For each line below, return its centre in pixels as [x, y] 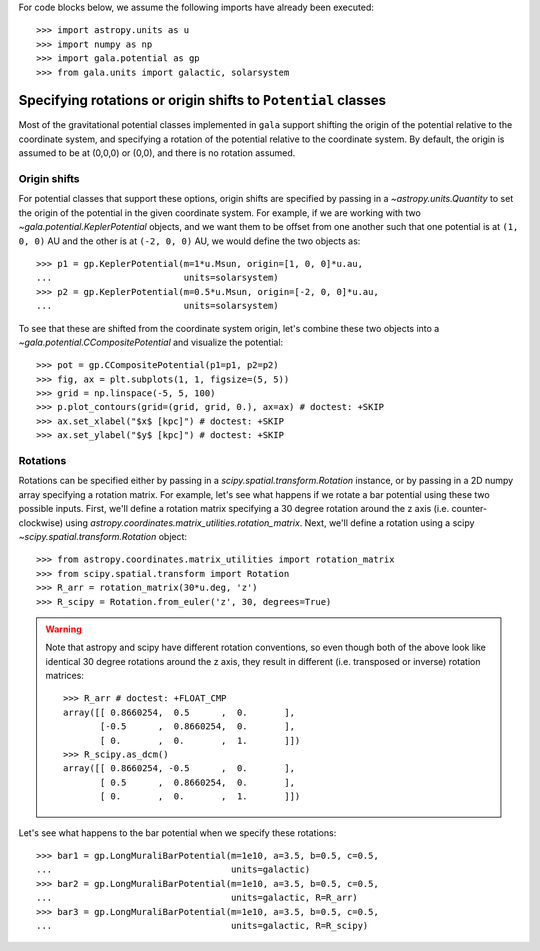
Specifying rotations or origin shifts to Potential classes [202, 100]
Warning [63, 629]
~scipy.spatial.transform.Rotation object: [103, 536]
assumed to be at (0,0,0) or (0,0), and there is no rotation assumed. [157, 153]
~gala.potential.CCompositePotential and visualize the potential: [151, 342]
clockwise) [41, 522]
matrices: [65, 676]
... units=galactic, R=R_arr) [197, 898]
